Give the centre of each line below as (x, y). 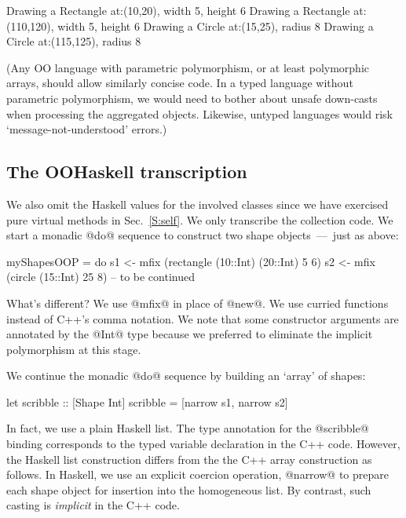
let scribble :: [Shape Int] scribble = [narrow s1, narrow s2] (147, 401)
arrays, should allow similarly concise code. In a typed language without (180, 83)
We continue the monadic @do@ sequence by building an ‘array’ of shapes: (186, 376)
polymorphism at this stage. (74, 349)
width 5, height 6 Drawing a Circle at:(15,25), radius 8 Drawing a (216, 26)
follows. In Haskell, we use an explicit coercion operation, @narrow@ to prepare (198, 474)
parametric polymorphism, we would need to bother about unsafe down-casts (192, 98)
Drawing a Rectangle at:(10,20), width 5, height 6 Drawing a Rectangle (178, 10)
